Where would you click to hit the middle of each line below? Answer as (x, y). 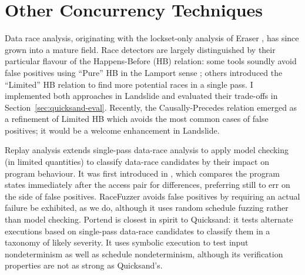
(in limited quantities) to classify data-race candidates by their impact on (137, 162)
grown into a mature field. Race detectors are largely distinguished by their (140, 49)
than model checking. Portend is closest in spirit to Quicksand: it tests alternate (149, 219)
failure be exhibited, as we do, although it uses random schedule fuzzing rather (147, 208)
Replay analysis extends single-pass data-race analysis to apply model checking (147, 150)
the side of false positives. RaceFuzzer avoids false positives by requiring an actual (152, 196)
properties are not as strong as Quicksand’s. (84, 265)
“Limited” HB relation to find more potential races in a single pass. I (129, 84)
